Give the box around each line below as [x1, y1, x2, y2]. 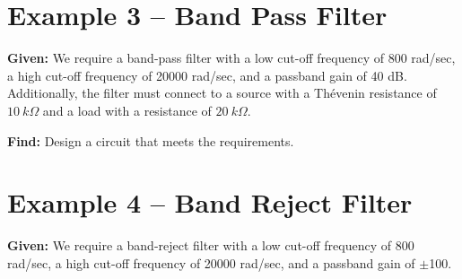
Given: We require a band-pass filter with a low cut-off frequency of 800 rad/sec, [7, 48, 456, 67]
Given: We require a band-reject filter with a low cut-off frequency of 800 [7, 236, 414, 255]
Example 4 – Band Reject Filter [7, 184, 413, 221]
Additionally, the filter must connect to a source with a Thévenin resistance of [7, 83, 437, 102]
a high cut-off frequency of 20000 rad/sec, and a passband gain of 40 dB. [7, 65, 407, 84]
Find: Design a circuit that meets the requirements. [7, 131, 294, 150]
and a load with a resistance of [42, 100, 212, 119]
